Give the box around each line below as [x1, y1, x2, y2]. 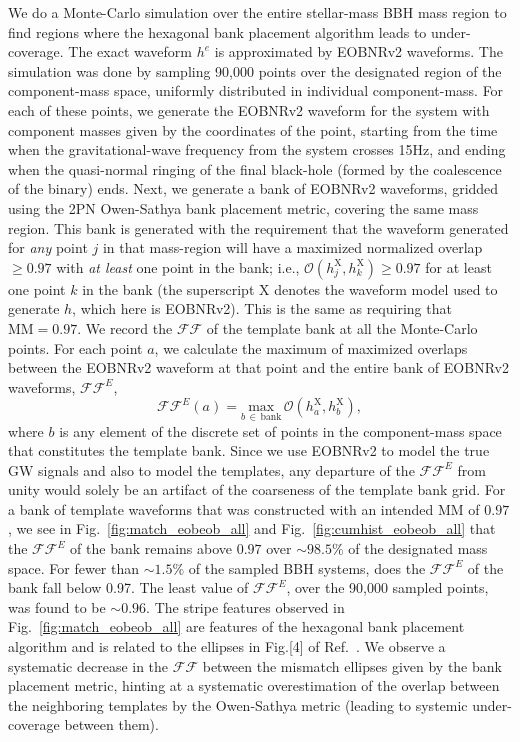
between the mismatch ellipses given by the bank [202, 655, 502, 676]
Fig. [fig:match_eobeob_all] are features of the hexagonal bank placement [8, 616, 465, 637]
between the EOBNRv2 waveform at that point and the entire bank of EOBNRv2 [8, 357, 509, 378]
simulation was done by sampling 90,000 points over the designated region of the [8, 60, 502, 81]
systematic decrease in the [8, 655, 169, 676]
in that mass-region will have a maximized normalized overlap [102, 237, 483, 258]
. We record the [77, 317, 173, 338]
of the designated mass [348, 538, 488, 559]
